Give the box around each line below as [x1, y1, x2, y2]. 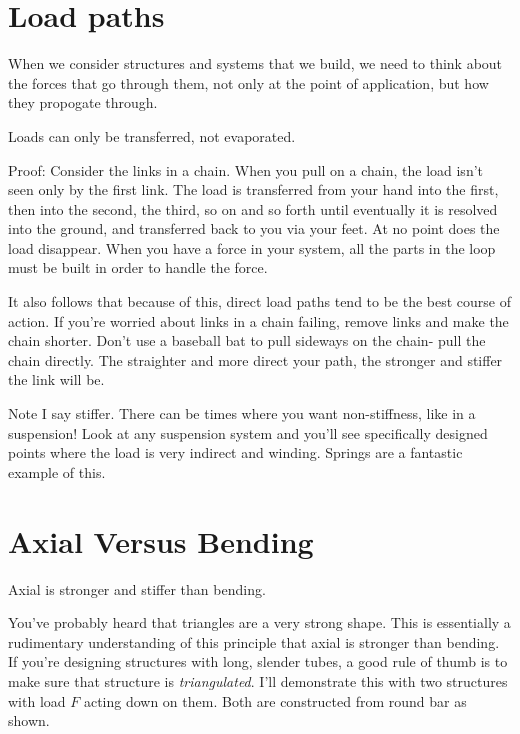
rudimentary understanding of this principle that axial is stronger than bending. [8, 631, 500, 652]
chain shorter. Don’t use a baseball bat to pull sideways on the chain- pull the [8, 330, 486, 351]
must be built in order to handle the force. [8, 257, 268, 278]
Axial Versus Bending [8, 520, 314, 561]
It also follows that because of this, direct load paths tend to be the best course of [8, 291, 512, 312]
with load [8, 690, 66, 711]
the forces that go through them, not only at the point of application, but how [8, 72, 489, 93]
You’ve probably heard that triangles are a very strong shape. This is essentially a [8, 612, 511, 633]
